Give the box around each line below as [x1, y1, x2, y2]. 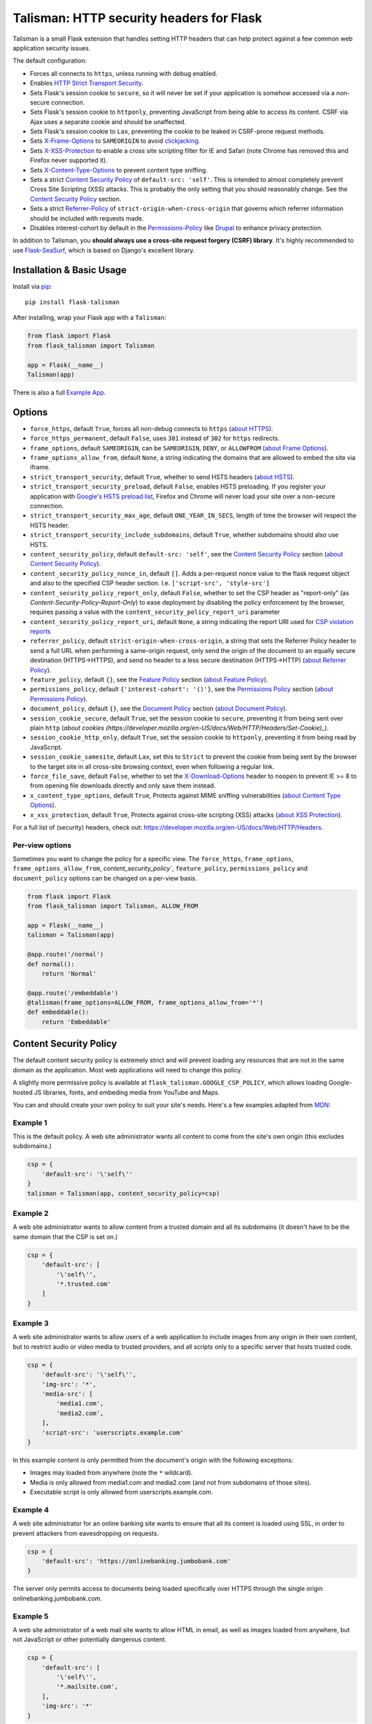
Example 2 [12, 1208, 49, 1218]
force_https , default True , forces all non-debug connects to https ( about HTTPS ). [30, 424, 273, 432]
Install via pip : [12, 282, 52, 290]
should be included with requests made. [30, 214, 144, 222]
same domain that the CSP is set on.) [12, 1232, 118, 1241]
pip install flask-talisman [25, 299, 120, 306]
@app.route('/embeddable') [27, 989, 118, 996]
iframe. [30, 463, 51, 472]
